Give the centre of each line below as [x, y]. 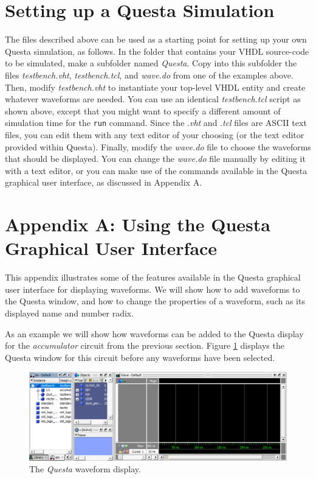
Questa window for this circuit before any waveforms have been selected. [140, 357]
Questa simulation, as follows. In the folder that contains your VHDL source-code [157, 51]
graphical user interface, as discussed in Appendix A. [104, 182]
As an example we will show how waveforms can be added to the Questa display [154, 333]
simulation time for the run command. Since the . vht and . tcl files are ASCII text [156, 123]
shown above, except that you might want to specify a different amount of [143, 110]
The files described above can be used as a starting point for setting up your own [156, 39]
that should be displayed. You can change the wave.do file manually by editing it [155, 159]
